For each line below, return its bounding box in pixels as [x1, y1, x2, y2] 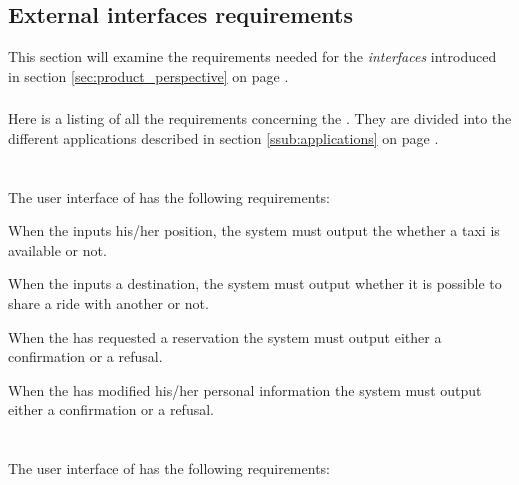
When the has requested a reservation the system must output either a [8, 326, 442, 347]
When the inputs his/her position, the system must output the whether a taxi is [8, 220, 500, 241]
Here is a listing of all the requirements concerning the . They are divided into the [8, 108, 512, 129]
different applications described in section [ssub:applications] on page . [8, 127, 439, 148]
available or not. [8, 239, 107, 260]
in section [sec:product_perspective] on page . [8, 65, 289, 86]
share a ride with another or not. [8, 293, 209, 314]
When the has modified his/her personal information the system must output [8, 379, 482, 400]
